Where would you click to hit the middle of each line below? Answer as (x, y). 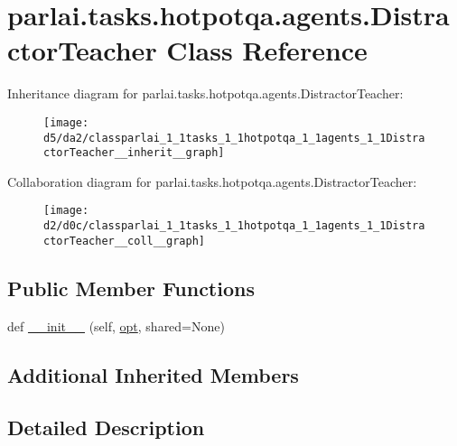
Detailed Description (106, 427)
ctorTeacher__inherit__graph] (134, 153)
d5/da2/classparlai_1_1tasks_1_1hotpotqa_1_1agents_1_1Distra (234, 138)
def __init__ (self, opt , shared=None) (116, 325)
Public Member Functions (131, 288)
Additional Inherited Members (153, 374)
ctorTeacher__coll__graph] (124, 241)
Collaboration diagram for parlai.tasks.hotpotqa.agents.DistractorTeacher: (212, 181)
